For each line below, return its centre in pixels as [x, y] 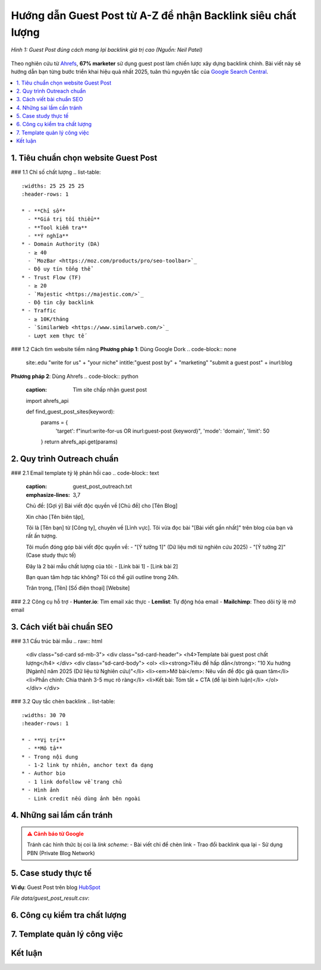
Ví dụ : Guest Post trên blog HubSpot [56, 887]
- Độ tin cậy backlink [61, 303]
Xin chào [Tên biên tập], [55, 517]
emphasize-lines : [48, 495]
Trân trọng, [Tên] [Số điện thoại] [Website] [78, 588]
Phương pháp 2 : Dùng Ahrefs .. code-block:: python [75, 376]
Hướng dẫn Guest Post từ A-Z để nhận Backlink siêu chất [154, 15]
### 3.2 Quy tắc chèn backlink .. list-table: [63, 702]
